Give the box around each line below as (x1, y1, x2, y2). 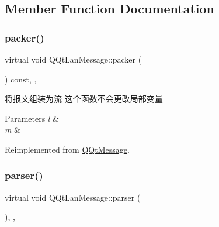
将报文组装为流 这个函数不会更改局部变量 (5, 92, 163, 105)
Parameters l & (5, 112, 60, 124)
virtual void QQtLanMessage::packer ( (5, 53, 142, 65)
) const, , (5, 73, 37, 85)
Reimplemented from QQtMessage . (5, 143, 130, 155)
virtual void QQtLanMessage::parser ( (5, 191, 141, 203)
